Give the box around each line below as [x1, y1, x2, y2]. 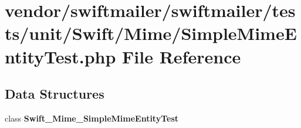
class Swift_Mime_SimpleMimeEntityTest [5, 112, 179, 124]
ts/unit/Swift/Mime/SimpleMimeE [5, 21, 297, 45]
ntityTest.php [5, 44, 116, 68]
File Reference [122, 44, 241, 68]
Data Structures [5, 85, 104, 103]
